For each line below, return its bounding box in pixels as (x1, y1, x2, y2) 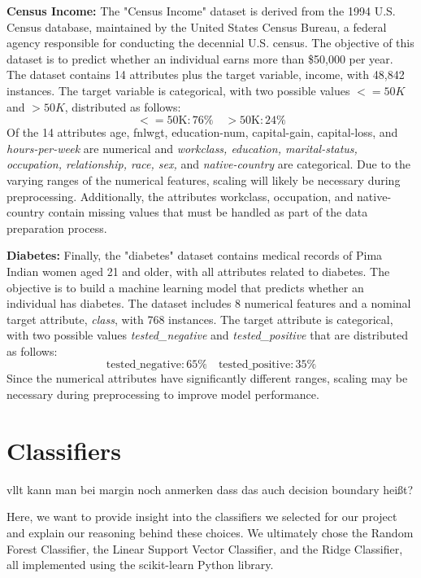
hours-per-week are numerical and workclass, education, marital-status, (7, 139, 358, 156)
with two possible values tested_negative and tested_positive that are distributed (7, 326, 408, 344)
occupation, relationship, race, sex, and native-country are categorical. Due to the (7, 155, 411, 173)
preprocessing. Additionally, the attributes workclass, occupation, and (7, 187, 354, 204)
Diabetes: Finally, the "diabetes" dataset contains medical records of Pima (7, 247, 383, 264)
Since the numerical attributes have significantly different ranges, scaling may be (7, 370, 408, 387)
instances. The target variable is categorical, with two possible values (7, 81, 350, 99)
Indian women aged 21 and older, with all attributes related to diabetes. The (7, 262, 390, 279)
